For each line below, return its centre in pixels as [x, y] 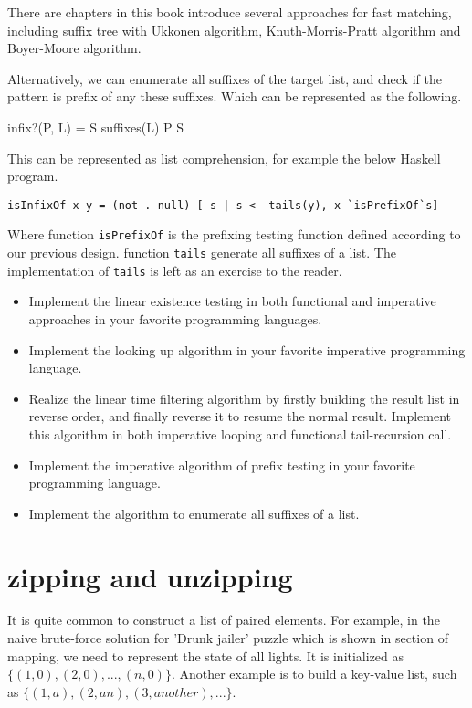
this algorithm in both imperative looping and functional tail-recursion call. [240, 433]
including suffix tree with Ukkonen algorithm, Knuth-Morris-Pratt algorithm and [234, 30]
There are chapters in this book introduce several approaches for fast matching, [230, 12]
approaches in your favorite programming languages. [175, 318]
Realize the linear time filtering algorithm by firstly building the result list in [244, 398]
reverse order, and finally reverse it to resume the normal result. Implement [240, 416]
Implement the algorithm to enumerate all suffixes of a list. [194, 513]
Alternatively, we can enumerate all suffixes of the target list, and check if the [225, 78]
